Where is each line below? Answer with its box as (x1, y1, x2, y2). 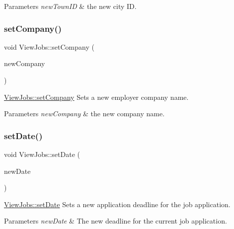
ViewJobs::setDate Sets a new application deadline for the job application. (4, 199, 231, 209)
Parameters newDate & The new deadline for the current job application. (4, 216, 227, 226)
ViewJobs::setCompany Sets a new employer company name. (4, 91, 189, 102)
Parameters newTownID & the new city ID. (4, 1, 137, 11)
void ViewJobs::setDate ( (4, 149, 80, 159)
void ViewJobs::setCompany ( (4, 41, 94, 52)
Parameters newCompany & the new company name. (4, 108, 165, 119)
